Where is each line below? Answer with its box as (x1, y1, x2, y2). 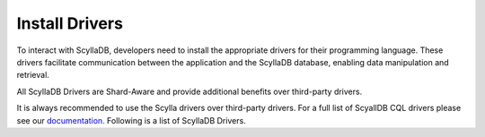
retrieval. (16, 70, 49, 81)
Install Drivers (16, 13, 123, 33)
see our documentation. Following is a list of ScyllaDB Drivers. (16, 115, 246, 125)
